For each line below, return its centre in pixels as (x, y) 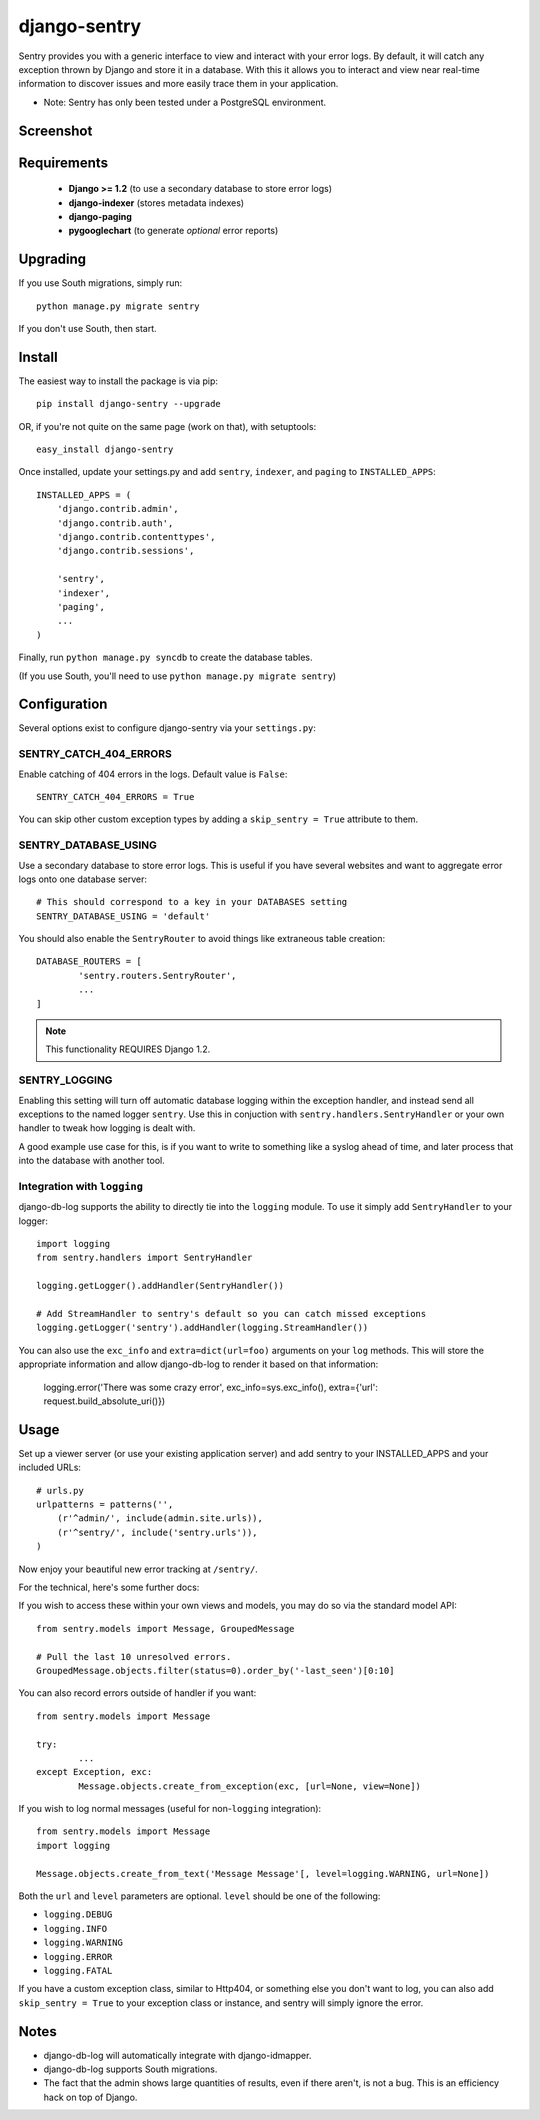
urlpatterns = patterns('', (105, 1504)
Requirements (63, 162)
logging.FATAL (78, 1970)
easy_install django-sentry (105, 449)
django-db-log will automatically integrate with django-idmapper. (177, 2055)
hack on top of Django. (90, 2097)
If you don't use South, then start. (87, 328)
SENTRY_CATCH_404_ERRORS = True (115, 796)
